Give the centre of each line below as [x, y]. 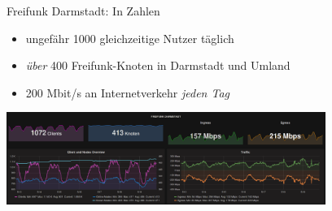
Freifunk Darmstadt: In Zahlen [83, 11]
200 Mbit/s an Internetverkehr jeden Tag [127, 92]
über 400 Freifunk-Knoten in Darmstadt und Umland [158, 65]
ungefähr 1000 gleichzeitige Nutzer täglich [130, 38]
